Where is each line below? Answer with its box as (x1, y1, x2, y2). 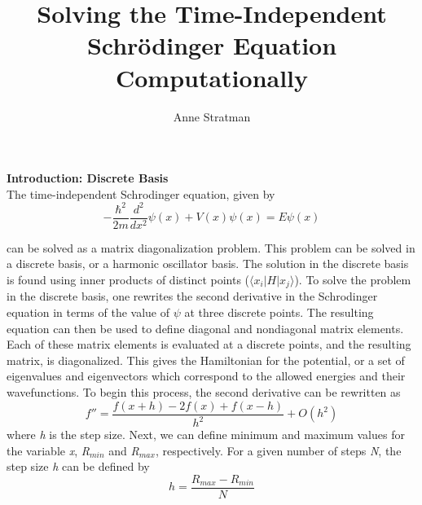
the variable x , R (7, 441, 90, 459)
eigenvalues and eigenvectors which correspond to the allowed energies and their (7, 367, 406, 384)
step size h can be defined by (7, 458, 150, 475)
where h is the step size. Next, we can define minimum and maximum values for (7, 426, 405, 443)
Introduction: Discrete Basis (7, 169, 169, 187)
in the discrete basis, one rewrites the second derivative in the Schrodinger (7, 288, 378, 305)
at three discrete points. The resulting (184, 304, 374, 321)
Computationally (115, 60, 309, 94)
